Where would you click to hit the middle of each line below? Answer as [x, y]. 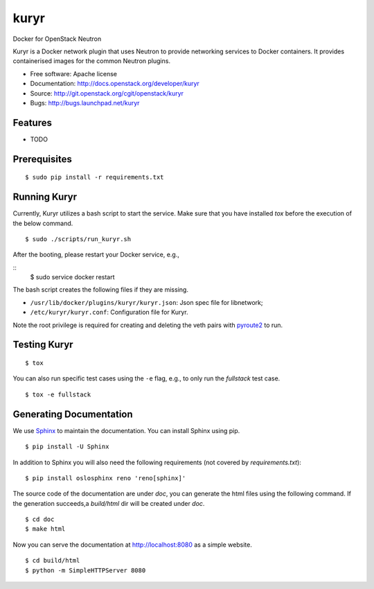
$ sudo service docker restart [72, 277]
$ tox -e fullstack [58, 394]
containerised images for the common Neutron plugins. [92, 61]
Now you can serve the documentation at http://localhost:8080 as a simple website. [132, 545]
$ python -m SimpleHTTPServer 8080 [86, 570]
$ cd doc [40, 519]
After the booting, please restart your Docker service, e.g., [96, 255]
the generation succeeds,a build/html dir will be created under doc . [109, 503]
